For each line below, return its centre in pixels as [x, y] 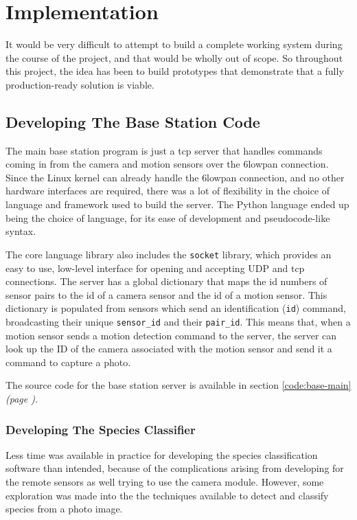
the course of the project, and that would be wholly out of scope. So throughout [174, 57]
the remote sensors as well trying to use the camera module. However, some [165, 481]
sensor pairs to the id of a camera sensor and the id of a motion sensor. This [166, 294]
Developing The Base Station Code [133, 121]
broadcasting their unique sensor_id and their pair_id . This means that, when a [178, 321]
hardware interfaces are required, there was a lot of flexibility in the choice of [168, 191]
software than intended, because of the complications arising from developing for [175, 468]
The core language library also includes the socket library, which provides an [169, 254]
